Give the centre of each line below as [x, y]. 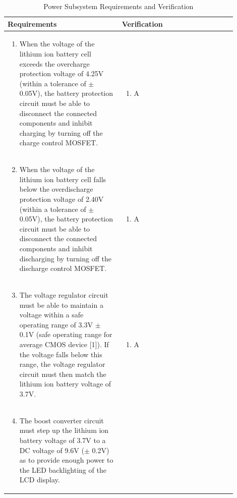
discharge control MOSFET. [63, 268]
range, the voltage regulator [62, 364]
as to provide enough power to [66, 460]
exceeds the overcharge [54, 63]
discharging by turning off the [65, 258]
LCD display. [40, 480]
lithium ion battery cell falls [63, 179]
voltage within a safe [51, 315]
